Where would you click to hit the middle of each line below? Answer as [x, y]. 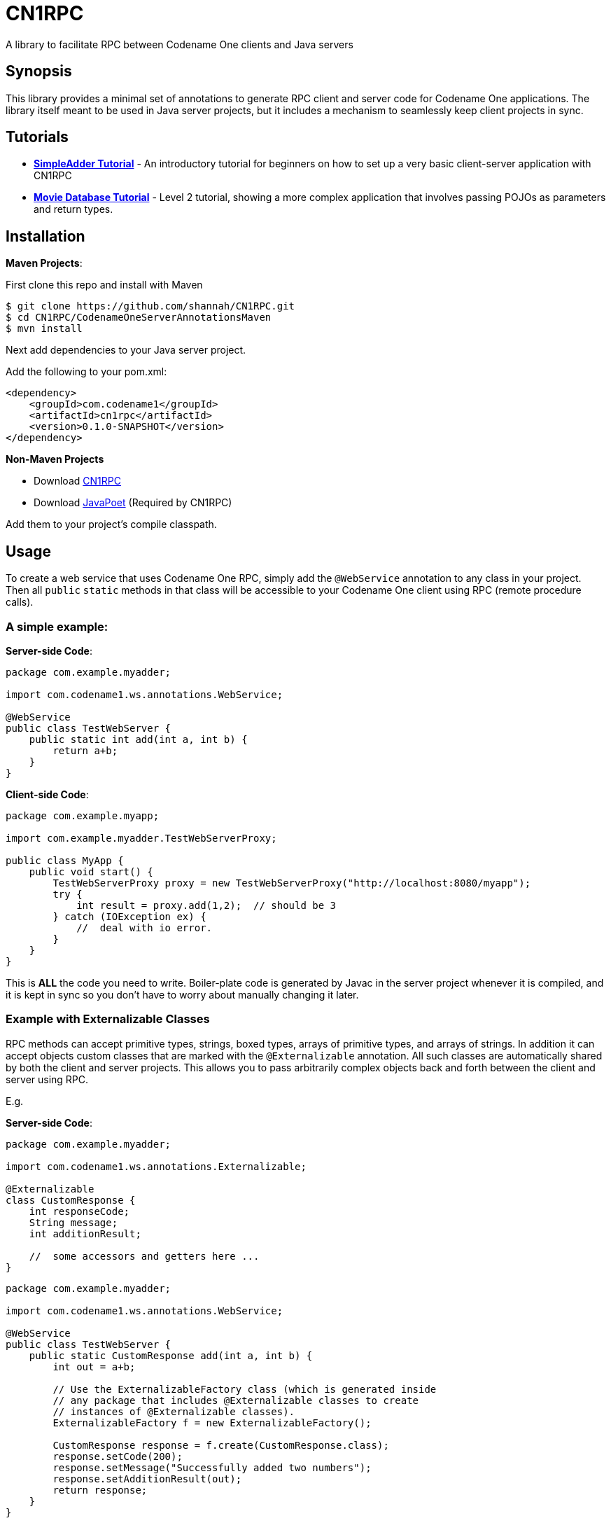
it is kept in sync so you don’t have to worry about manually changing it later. [182, 994]
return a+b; [85, 750]
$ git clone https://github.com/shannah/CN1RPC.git [150, 306]
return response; [100, 1490]
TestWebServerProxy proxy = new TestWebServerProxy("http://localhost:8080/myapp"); [292, 883]
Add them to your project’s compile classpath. [111, 524]
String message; [73, 1222]
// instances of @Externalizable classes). [174, 1411]
